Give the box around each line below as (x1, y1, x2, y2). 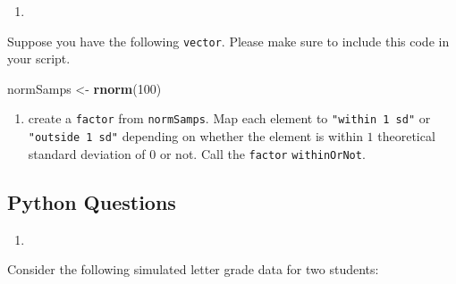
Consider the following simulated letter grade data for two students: (7, 260, 379, 279)
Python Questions (7, 188, 176, 215)
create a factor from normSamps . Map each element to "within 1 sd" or (28, 109, 431, 128)
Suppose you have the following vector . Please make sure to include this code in (7, 31, 450, 50)
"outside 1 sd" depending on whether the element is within (28, 127, 363, 146)
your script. (7, 49, 71, 68)
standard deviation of (28, 144, 146, 163)
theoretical (377, 127, 435, 146)
